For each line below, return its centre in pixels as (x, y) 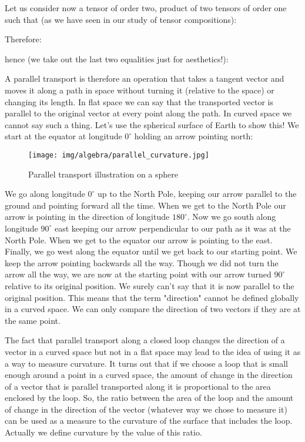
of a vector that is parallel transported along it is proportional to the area (138, 386)
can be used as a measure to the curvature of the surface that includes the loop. (149, 421)
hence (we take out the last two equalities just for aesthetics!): (117, 58)
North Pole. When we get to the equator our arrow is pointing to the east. (139, 240)
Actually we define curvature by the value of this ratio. (103, 432)
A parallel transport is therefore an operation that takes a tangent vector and (145, 78)
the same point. (33, 320)
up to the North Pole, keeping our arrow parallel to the (197, 194)
